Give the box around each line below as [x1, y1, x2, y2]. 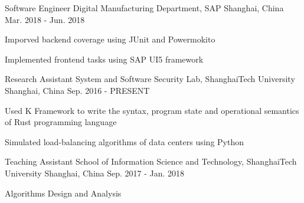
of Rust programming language [5, 116, 117, 128]
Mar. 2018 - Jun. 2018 [5, 13, 85, 25]
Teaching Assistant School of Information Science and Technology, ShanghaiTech [5, 155, 297, 168]
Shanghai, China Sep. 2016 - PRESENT [5, 84, 150, 96]
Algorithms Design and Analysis [5, 186, 122, 199]
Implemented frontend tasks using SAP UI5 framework [5, 53, 204, 65]
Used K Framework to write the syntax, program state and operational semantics [5, 104, 299, 116]
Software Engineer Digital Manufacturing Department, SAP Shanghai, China [5, 2, 284, 14]
